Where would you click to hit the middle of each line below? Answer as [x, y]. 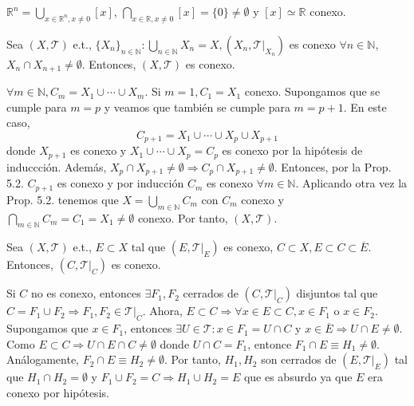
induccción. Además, [57, 166]
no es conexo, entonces [86, 293]
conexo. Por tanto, [183, 217]
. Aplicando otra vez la [351, 183]
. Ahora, [162, 311]
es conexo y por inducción [120, 183]
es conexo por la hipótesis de [292, 150]
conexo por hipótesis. [58, 393]
